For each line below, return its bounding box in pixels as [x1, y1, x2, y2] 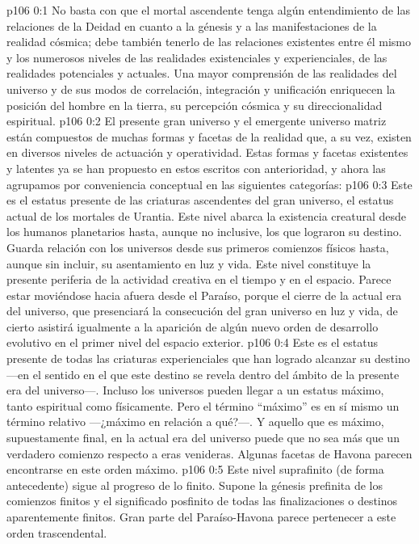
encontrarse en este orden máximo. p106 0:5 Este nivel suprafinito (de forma [6, 461, 384, 478]
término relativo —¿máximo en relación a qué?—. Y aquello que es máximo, [6, 413, 384, 430]
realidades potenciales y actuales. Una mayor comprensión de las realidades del [6, 65, 397, 82]
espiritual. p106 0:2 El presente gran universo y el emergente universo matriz [6, 112, 387, 129]
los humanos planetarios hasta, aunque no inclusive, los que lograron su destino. [6, 223, 402, 240]
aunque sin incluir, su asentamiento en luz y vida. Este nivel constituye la [6, 255, 371, 272]
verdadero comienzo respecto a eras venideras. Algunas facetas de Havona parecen [6, 445, 413, 462]
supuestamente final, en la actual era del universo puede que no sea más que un [6, 429, 400, 446]
